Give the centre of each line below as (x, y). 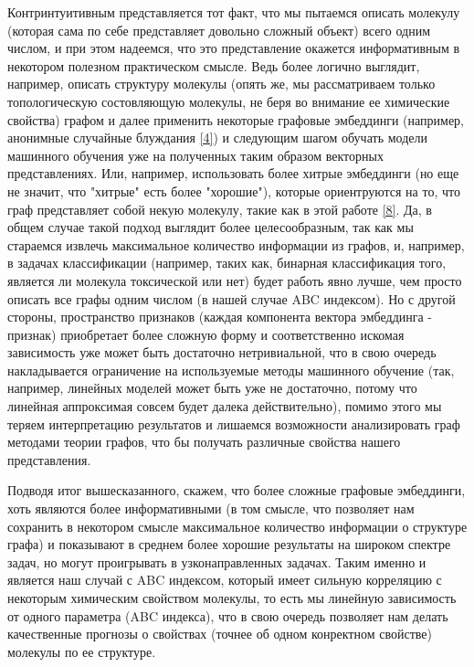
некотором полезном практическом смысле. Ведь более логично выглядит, (214, 65)
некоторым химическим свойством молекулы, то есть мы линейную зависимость (232, 598)
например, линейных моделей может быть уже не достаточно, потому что (212, 388)
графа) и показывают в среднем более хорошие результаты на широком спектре (229, 544)
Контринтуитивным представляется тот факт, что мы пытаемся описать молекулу (234, 12)
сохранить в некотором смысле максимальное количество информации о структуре (237, 526)
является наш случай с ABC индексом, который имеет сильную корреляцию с (225, 580)
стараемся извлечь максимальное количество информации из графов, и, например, (236, 244)
